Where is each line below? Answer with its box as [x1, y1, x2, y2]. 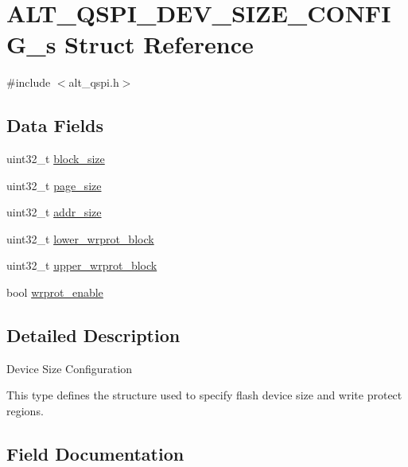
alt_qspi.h [68, 74, 119, 91]
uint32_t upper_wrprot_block [6, 257, 157, 274]
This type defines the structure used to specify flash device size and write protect [6, 387, 402, 403]
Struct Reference [64, 28, 254, 60]
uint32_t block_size [6, 150, 105, 167]
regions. [6, 403, 44, 419]
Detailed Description [6, 323, 181, 348]
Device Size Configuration [6, 360, 133, 376]
